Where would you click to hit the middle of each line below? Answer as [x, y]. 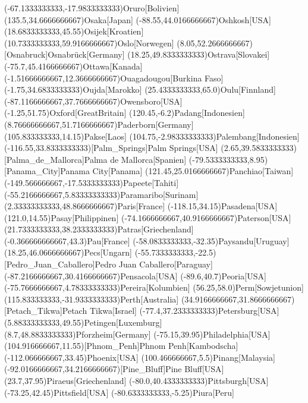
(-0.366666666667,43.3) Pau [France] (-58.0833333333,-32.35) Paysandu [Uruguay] [147, 240]
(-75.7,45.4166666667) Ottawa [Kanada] [73, 66]
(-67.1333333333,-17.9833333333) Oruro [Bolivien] [92, 8]
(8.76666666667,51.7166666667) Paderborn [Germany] [99, 124]
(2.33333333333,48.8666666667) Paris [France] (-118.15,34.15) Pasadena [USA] [141, 206]
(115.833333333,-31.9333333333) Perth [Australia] [92, 299]
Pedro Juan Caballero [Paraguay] [154, 264]
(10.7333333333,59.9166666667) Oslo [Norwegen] [89, 42]
